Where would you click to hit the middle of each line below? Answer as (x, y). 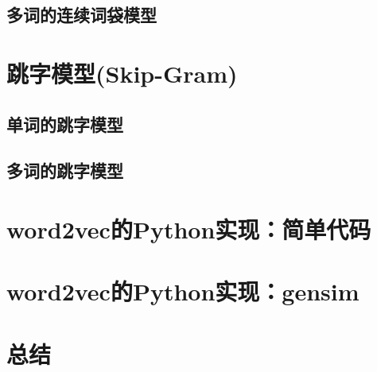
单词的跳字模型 (65, 124)
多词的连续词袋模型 (82, 15)
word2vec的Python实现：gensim (183, 291)
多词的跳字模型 (65, 170)
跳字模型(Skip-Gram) (122, 73)
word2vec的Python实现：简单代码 (189, 229)
